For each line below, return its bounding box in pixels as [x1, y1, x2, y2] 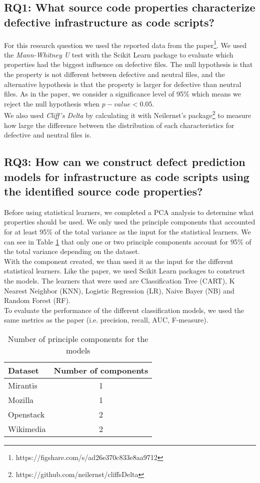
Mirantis [8, 379, 37, 391]
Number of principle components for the [7, 332, 148, 344]
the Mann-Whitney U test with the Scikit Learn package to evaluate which [4, 49, 233, 59]
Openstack [8, 408, 45, 420]
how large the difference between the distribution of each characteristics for [4, 119, 234, 130]
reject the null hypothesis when [4, 98, 100, 108]
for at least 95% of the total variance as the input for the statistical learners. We [4, 226, 251, 237]
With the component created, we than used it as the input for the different [4, 255, 233, 266]
